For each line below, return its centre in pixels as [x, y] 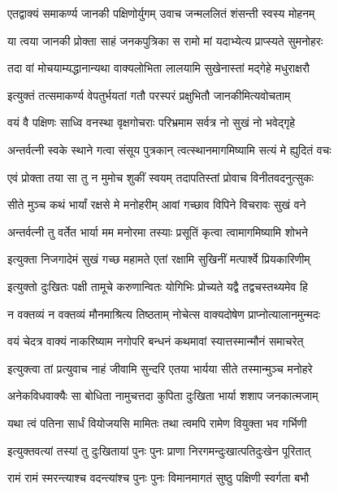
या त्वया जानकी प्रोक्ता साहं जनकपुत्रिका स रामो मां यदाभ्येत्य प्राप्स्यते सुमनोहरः [165, 40]
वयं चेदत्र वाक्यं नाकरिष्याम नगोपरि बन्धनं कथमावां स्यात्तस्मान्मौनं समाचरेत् [156, 341]
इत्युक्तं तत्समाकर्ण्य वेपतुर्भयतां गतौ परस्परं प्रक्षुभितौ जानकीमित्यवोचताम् [149, 95]
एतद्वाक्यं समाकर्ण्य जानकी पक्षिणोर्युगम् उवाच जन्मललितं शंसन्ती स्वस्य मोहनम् [161, 13]
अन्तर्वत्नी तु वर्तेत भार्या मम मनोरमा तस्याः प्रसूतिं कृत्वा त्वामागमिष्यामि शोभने [158, 231]
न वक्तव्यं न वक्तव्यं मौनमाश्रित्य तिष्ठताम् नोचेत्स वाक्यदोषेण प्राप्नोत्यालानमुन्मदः [164, 313]
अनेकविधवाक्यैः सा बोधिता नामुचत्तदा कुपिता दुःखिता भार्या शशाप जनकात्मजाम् [163, 396]
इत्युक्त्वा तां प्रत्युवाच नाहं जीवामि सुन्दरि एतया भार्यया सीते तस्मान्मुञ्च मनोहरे [160, 368]
